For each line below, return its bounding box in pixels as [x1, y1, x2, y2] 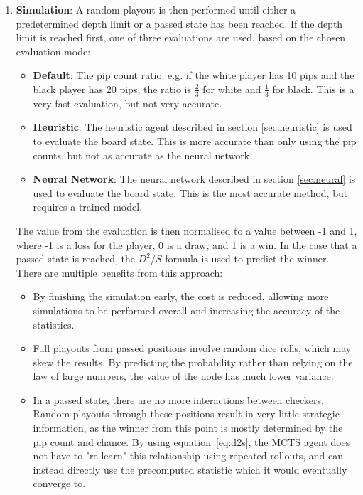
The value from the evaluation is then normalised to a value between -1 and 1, [16, 223, 357, 238]
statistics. [33, 316, 75, 331]
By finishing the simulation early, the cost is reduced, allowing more [33, 289, 329, 304]
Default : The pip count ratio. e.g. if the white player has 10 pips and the [33, 68, 354, 82]
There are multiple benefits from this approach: [16, 265, 223, 280]
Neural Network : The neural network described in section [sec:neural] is [33, 171, 356, 186]
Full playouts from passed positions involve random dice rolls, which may [33, 341, 352, 356]
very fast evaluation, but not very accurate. [33, 95, 222, 110]
